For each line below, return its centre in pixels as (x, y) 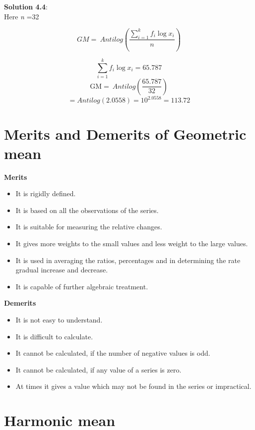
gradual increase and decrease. (62, 270)
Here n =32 (22, 16)
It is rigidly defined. (46, 193)
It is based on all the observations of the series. (87, 210)
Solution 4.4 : (26, 6)
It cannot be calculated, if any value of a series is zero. (98, 369)
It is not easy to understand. (59, 320)
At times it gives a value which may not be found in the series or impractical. (133, 386)
